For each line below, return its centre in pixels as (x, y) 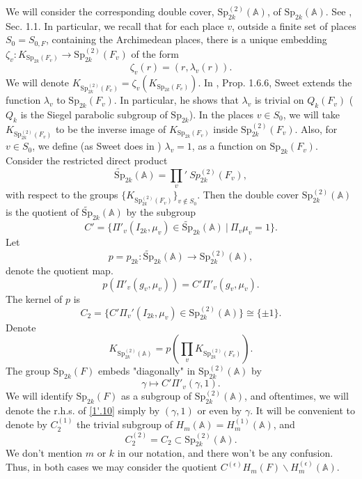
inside (226, 128)
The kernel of (34, 298)
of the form (155, 53)
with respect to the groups (62, 195)
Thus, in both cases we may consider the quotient (112, 467)
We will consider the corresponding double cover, (110, 11)
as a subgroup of (156, 396)
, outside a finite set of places (294, 25)
